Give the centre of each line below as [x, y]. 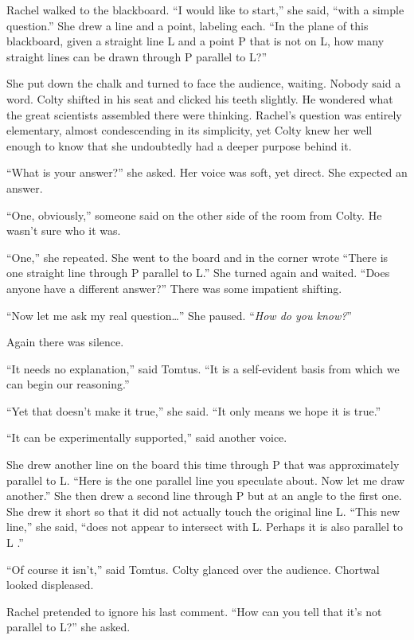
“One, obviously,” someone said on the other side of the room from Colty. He [194, 215]
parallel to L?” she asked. [68, 627]
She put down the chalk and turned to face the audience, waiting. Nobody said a [204, 83]
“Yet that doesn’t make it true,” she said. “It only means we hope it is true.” [194, 410]
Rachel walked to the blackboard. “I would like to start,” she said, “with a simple [205, 10]
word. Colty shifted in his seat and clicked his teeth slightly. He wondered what [200, 98]
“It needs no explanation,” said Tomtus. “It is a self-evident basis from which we [203, 368]
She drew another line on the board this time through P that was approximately [203, 464]
